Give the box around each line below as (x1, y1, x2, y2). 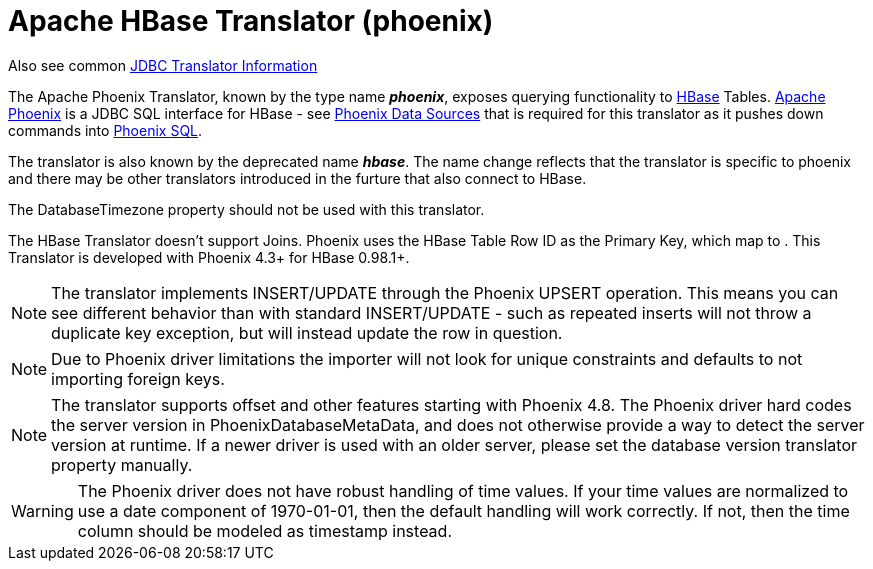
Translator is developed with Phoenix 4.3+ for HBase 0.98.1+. (8, 248, 410, 266)
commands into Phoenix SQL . (8, 121, 203, 139)
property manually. (51, 454, 193, 475)
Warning (11, 500, 74, 521)
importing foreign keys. (51, 368, 225, 389)
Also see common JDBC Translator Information (8, 56, 318, 74)
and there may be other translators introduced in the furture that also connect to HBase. (8, 169, 587, 187)
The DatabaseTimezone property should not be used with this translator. (8, 200, 485, 218)
